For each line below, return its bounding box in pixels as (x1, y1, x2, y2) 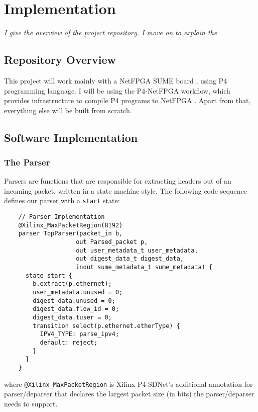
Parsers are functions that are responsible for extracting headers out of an (4, 176, 231, 186)
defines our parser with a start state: (4, 195, 120, 206)
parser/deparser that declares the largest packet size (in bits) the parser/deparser (4, 388, 254, 399)
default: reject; (40, 339, 98, 346)
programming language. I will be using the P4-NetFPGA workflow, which (4, 85, 230, 96)
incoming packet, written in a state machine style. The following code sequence (4, 185, 247, 196)
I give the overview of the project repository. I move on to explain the (4, 27, 217, 38)
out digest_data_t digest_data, (76, 255, 184, 263)
